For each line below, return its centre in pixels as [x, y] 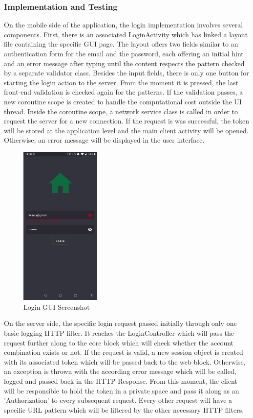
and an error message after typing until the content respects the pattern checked [124, 63]
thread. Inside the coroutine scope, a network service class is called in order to [121, 111]
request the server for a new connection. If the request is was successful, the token [127, 121]
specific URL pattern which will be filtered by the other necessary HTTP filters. [124, 409]
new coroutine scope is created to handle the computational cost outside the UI [123, 101]
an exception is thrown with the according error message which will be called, [120, 371]
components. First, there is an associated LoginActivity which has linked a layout [126, 34]
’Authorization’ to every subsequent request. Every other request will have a [118, 400]
